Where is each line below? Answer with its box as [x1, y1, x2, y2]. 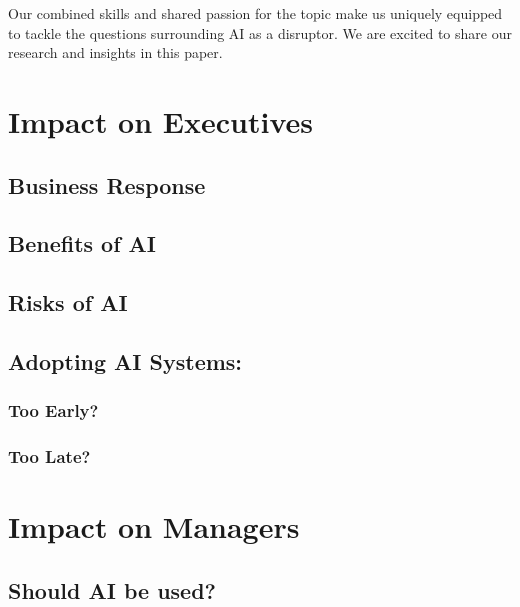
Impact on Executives [8, 100, 313, 141]
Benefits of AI [8, 228, 157, 259]
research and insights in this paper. [8, 42, 223, 63]
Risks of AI [8, 287, 128, 318]
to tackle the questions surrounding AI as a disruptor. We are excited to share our [8, 22, 512, 43]
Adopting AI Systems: [8, 345, 243, 376]
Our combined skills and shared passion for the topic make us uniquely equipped [8, 3, 503, 23]
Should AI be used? [8, 574, 216, 605]
